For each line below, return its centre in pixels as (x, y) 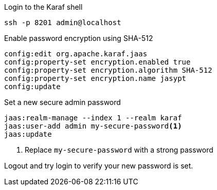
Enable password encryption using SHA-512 (79, 38)
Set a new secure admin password (62, 102)
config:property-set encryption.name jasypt (95, 78)
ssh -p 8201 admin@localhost (63, 23)
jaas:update (28, 134)
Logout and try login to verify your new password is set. (99, 166)
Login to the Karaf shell (43, 7)
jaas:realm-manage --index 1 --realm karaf (93, 118)
